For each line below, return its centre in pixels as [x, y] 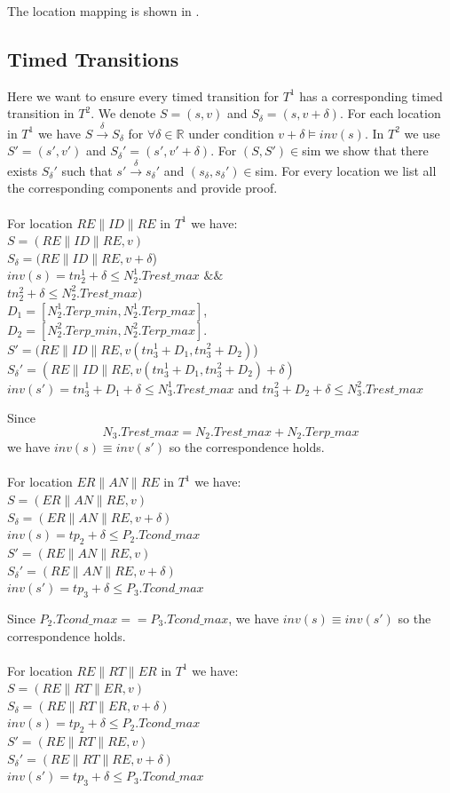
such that [87, 170]
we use [422, 133]
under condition [231, 133]
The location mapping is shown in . [103, 11]
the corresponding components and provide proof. [142, 188]
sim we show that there [365, 151]
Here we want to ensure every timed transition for [143, 95]
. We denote [123, 113]
